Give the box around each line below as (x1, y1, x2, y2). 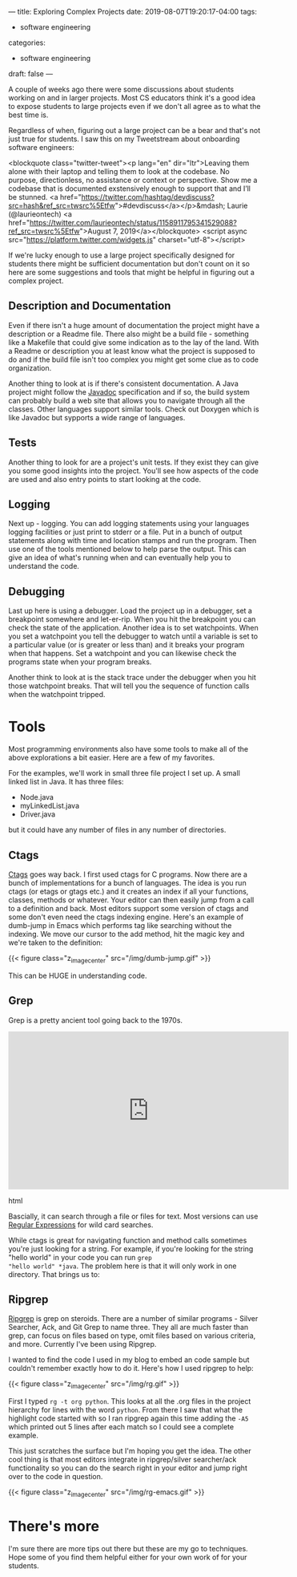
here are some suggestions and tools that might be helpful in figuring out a (8, 268, 255, 277)
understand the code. (8, 561, 80, 571)
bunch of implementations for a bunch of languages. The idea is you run (8, 878, 247, 887)
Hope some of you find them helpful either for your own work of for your (8, 1552, 247, 1562)
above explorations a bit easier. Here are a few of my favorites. (8, 753, 215, 763)
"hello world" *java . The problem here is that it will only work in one (8, 1261, 237, 1271)
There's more (8, 1518, 100, 1535)
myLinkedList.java (19, 801, 80, 811)
